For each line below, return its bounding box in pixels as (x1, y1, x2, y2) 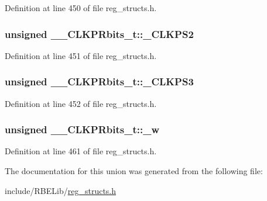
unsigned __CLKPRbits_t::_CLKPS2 (5, 26, 194, 41)
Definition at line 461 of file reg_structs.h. (5, 145, 157, 157)
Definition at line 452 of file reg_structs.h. (5, 97, 157, 109)
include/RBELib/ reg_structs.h (5, 184, 117, 196)
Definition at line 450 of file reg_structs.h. (5, 2, 157, 13)
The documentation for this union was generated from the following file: (5, 165, 263, 177)
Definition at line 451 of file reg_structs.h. (5, 49, 157, 61)
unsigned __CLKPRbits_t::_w (5, 122, 160, 137)
